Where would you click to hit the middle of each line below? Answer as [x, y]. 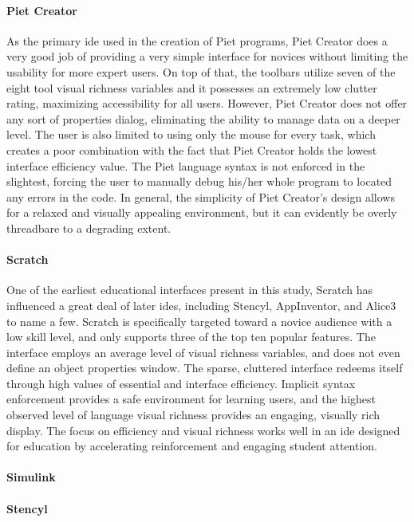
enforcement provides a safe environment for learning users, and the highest [191, 399]
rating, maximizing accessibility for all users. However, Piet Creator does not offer [207, 103]
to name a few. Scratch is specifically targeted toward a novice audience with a [199, 321]
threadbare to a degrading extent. [89, 228]
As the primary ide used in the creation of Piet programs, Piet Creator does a [197, 40]
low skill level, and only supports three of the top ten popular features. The [191, 337]
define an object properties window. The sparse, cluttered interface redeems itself [205, 368]
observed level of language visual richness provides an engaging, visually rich [193, 415]
